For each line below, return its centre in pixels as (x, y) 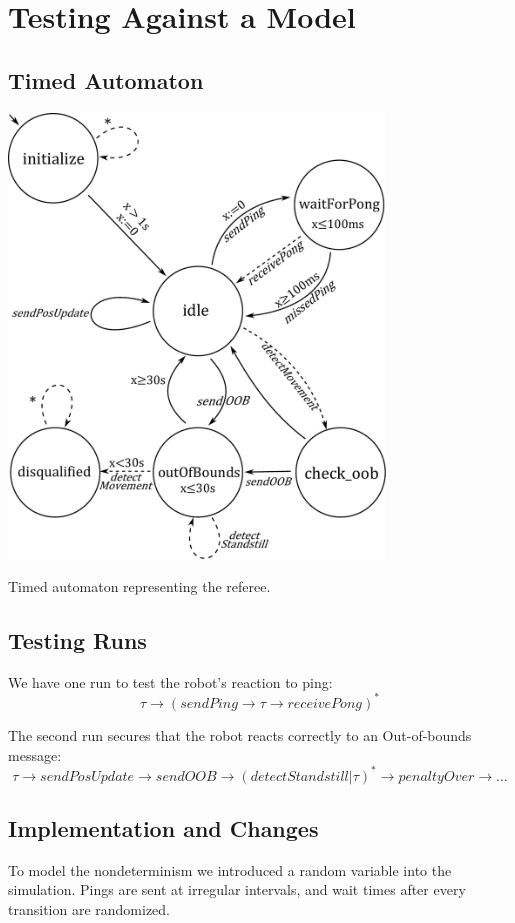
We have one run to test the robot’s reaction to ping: (170, 681)
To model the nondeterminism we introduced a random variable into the (230, 869)
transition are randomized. (89, 909)
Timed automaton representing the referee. (139, 586)
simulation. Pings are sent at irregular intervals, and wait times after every (237, 889)
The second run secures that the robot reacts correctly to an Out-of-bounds (240, 734)
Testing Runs (77, 640)
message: (35, 754)
